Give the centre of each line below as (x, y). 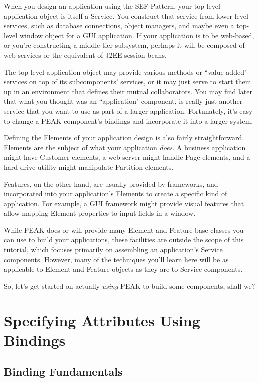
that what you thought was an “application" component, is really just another (123, 101)
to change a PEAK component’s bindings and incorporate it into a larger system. (129, 121)
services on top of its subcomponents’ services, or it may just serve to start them (128, 82)
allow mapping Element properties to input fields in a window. (100, 213)
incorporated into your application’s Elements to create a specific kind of (116, 194)
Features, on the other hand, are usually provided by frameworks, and (111, 184)
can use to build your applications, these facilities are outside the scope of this (124, 240)
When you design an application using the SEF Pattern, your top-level (112, 6)
